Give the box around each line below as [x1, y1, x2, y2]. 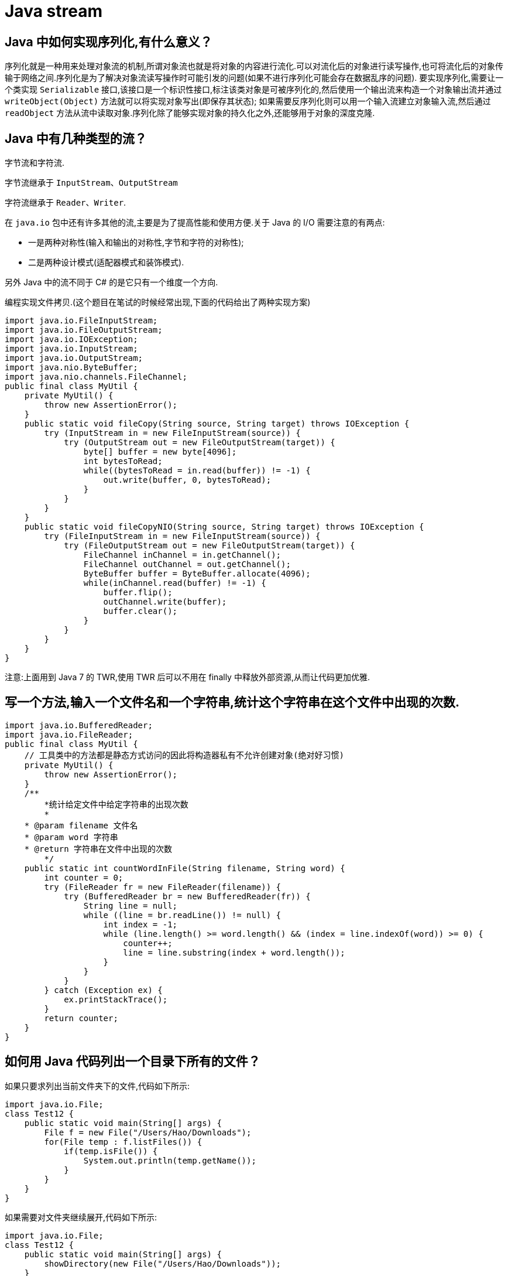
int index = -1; [103, 919, 178, 929]
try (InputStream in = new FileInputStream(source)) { [44, 428, 301, 438]
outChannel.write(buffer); [103, 597, 227, 607]
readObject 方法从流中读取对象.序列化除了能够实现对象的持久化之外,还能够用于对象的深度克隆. [5, 108, 375, 118]
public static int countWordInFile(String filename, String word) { [24, 863, 345, 873]
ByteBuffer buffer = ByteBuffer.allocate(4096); [83, 569, 311, 579]
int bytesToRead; [83, 456, 163, 466]
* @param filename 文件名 [24, 820, 138, 830]
